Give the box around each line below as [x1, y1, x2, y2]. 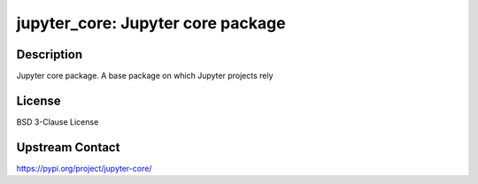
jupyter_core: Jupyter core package [16, 13, 287, 33]
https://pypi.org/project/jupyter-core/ [16, 163, 152, 173]
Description [16, 47, 83, 62]
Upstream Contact [16, 140, 120, 155]
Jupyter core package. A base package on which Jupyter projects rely [16, 71, 274, 81]
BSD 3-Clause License [16, 116, 99, 127]
